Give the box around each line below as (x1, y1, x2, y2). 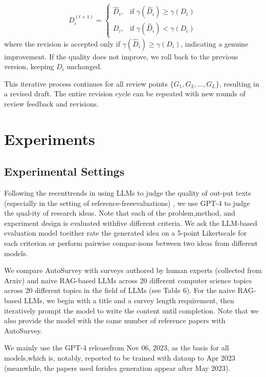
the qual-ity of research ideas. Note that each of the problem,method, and (4, 207, 235, 218)
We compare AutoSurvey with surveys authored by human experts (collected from (4, 265, 262, 276)
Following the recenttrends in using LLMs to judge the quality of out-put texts (4, 187, 251, 198)
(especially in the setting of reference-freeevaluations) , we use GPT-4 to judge (4, 197, 250, 208)
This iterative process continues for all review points (4, 78, 168, 89)
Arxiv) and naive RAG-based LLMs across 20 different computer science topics (4, 275, 252, 285)
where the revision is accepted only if (4, 38, 120, 49)
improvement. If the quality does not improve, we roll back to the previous (4, 51, 238, 61)
